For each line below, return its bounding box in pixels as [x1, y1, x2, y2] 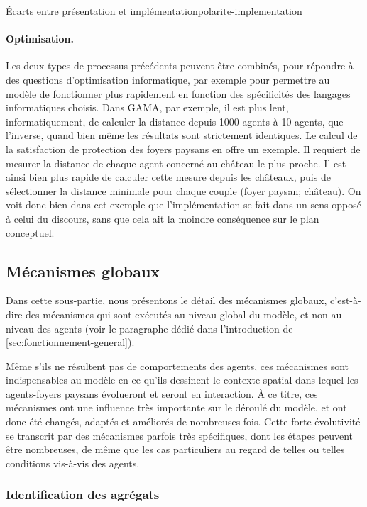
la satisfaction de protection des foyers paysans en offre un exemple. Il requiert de [6, 141, 361, 156]
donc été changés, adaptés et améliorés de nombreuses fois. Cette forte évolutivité [6, 414, 361, 429]
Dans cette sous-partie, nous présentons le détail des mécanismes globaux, [6, 293, 327, 308]
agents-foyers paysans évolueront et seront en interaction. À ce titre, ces [6, 386, 318, 401]
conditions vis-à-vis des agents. [6, 455, 140, 470]
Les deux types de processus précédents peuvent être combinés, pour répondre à [6, 58, 354, 73]
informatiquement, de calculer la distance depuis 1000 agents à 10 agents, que [6, 113, 344, 128]
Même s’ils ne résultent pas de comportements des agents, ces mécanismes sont [6, 358, 349, 373]
